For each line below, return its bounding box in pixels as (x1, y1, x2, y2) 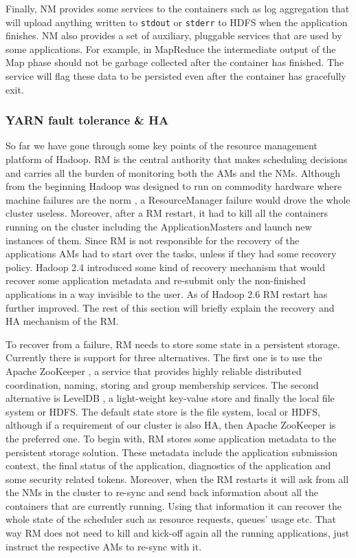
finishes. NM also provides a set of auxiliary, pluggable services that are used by (5, 28, 342, 43)
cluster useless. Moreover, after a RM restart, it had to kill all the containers (5, 206, 329, 220)
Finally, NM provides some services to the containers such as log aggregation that (5, 1, 350, 15)
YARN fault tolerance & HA (5, 111, 169, 129)
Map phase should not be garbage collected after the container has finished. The (5, 55, 344, 69)
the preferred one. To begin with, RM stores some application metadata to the (5, 431, 337, 445)
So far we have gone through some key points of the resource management (5, 138, 318, 153)
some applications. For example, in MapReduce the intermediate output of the (5, 41, 336, 56)
